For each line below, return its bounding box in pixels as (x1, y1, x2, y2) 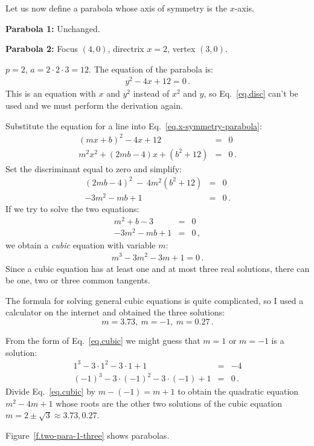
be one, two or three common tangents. (5, 274, 150, 286)
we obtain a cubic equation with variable (5, 238, 156, 251)
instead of (133, 87, 170, 100)
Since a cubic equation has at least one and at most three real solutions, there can (5, 262, 310, 274)
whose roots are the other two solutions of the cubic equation (56, 396, 283, 409)
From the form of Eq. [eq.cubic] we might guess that (5, 334, 200, 346)
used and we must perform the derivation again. (5, 99, 183, 112)
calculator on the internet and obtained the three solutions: (5, 306, 225, 318)
